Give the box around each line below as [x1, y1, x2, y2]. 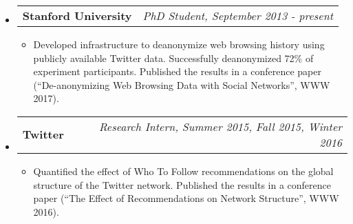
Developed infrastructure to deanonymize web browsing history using [33, 37, 325, 51]
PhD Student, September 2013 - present [142, 8, 333, 23]
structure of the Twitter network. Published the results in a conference [33, 177, 331, 192]
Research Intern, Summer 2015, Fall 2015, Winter [98, 118, 342, 134]
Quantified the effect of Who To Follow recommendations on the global [33, 163, 334, 178]
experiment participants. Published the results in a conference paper [33, 64, 321, 79]
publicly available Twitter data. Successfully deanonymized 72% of [33, 50, 314, 65]
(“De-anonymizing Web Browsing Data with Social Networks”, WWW [33, 77, 330, 92]
